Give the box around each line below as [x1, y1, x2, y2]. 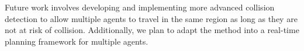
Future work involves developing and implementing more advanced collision [5, 1, 275, 13]
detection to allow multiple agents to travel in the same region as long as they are [5, 12, 298, 24]
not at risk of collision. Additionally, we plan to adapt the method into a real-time [5, 24, 299, 36]
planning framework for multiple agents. [5, 35, 148, 47]
